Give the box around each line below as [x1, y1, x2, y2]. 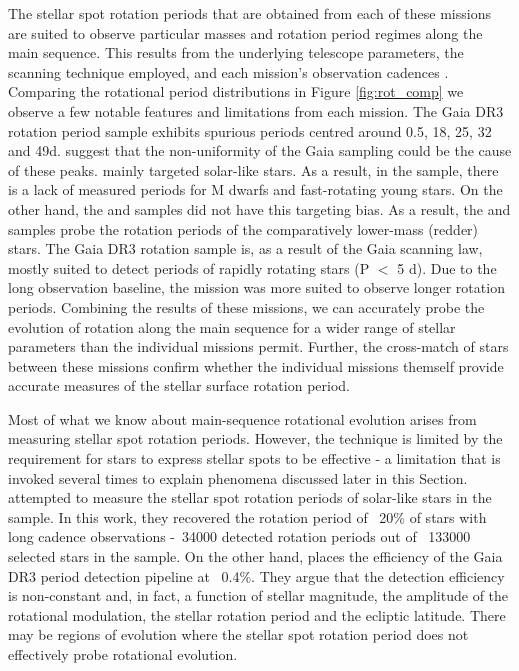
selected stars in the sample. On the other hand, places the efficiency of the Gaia [8, 546, 503, 567]
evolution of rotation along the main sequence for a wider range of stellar [8, 316, 456, 337]
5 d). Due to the [397, 257, 497, 278]
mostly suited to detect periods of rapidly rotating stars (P [8, 257, 370, 278]
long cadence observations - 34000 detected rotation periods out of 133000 [8, 526, 471, 547]
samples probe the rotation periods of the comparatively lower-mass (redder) [8, 218, 479, 239]
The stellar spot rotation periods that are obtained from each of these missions [8, 3, 491, 23]
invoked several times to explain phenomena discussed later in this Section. [8, 467, 468, 488]
